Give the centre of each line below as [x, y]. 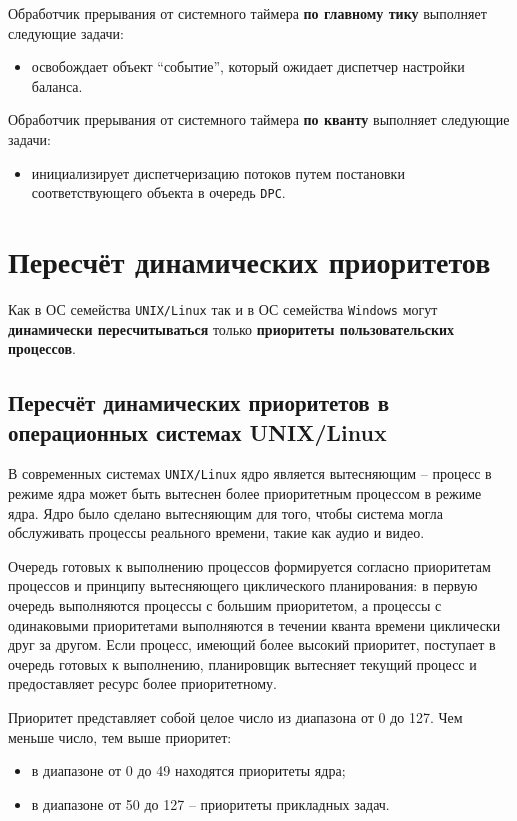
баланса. [57, 85]
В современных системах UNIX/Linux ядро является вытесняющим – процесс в [250, 473]
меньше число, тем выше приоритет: [120, 736]
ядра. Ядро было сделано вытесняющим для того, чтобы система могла [225, 512]
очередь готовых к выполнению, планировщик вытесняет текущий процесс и [242, 663]
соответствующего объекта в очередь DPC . [158, 192]
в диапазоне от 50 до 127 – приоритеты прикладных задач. [210, 803]
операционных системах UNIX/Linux [197, 431]
